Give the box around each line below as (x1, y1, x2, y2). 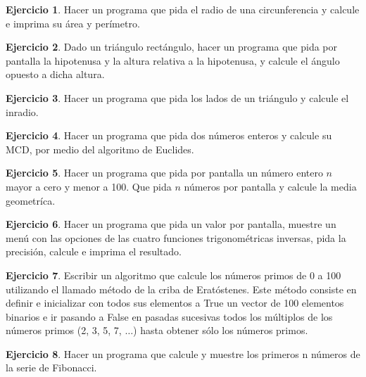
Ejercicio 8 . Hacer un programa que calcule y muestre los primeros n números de (6, 346, 360, 361)
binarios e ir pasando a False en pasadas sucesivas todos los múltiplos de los (6, 309, 333, 324)
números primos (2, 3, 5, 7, (6, 323, 122, 338)
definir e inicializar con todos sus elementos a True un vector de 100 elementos (6, 295, 344, 310)
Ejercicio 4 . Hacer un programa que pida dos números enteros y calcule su (6, 128, 332, 143)
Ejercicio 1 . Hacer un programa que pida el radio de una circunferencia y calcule (6, 2, 360, 16)
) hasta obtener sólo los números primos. (133, 323, 308, 338)
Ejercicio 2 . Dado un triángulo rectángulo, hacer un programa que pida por (6, 39, 337, 54)
